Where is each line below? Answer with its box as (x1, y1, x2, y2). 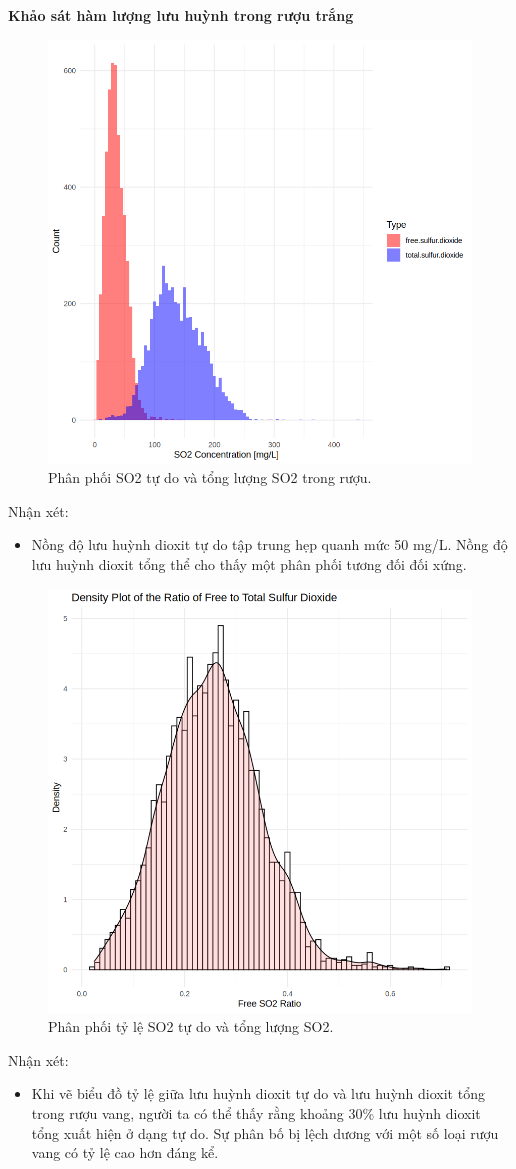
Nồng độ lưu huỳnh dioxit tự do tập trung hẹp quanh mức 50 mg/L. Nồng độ (31, 534, 508, 555)
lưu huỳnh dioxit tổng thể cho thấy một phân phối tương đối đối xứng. (31, 553, 467, 574)
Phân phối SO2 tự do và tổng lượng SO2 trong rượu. (48, 467, 372, 488)
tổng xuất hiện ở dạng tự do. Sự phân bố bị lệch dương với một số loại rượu (31, 1122, 499, 1143)
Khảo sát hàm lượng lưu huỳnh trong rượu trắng (8, 5, 354, 25)
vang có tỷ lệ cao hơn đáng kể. (31, 1142, 219, 1163)
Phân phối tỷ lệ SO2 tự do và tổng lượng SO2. (48, 1016, 334, 1037)
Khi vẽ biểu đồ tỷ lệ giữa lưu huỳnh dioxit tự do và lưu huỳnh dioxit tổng (31, 1083, 485, 1104)
